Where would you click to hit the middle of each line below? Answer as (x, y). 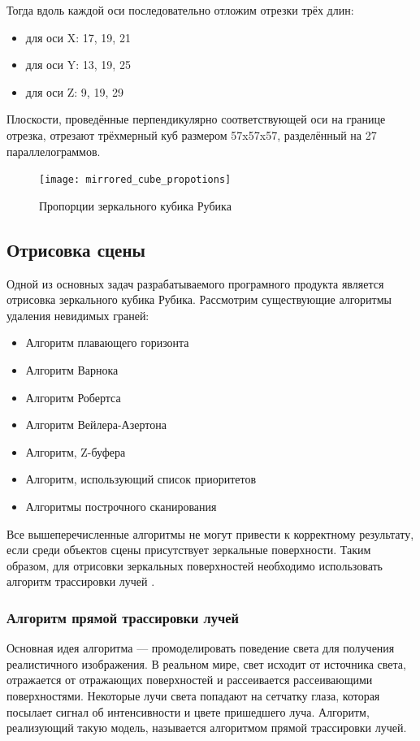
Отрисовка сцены (76, 249)
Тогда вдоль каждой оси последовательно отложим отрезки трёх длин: (180, 10)
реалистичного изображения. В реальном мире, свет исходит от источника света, (206, 663)
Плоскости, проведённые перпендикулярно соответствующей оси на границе (196, 119)
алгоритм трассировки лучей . (81, 581)
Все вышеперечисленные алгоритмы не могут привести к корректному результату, (210, 533)
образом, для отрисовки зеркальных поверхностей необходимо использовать (195, 565)
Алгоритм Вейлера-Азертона (96, 425)
